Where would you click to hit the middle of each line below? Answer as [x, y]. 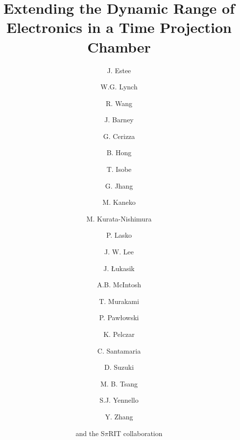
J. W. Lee [119, 252]
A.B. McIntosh [119, 285]
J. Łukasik [119, 268]
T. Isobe [119, 169]
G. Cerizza [119, 136]
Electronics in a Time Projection [119, 27]
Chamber [119, 46]
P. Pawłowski [119, 317]
